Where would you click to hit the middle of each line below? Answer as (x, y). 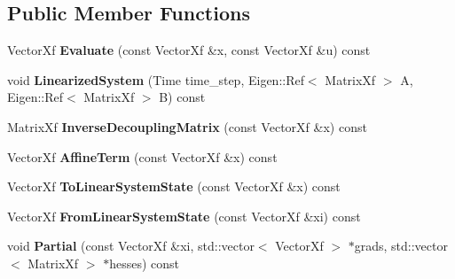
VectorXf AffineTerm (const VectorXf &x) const (142, 156)
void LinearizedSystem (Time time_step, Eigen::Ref (156, 79)
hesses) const (144, 263)
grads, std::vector (401, 246)
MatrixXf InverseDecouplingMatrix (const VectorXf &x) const (187, 126)
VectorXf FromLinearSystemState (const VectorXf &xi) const (184, 216)
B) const (182, 97)
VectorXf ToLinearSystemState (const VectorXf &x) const (174, 186)
